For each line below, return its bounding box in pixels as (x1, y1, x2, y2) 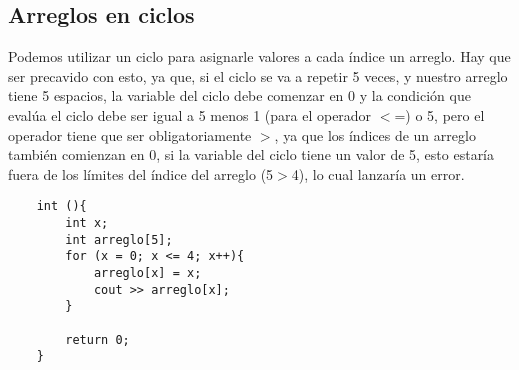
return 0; (65, 332, 130, 347)
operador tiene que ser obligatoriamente (8, 124, 252, 145)
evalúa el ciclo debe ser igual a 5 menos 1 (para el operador (8, 104, 372, 125)
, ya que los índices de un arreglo (274, 124, 476, 145)
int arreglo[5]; (65, 232, 173, 247)
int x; (65, 216, 109, 231)
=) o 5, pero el (394, 104, 485, 125)
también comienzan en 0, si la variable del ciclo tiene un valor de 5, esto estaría (8, 144, 495, 165)
